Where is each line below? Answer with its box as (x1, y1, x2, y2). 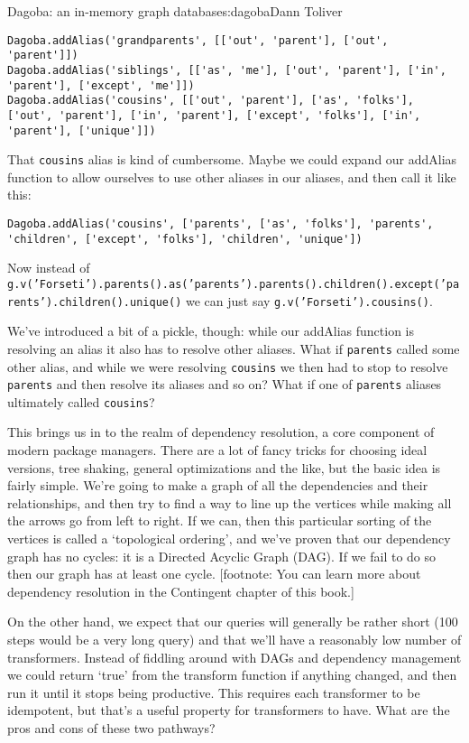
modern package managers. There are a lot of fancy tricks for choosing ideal (7, 441, 428, 460)
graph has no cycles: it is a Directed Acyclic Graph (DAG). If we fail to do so (7, 546, 437, 565)
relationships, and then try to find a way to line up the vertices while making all (7, 493, 452, 512)
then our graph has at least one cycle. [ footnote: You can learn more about (7, 564, 421, 583)
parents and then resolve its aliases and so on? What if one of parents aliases (7, 375, 442, 394)
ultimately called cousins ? (7, 392, 155, 411)
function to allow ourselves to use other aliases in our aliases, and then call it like (7, 167, 456, 186)
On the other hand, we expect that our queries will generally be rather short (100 (7, 612, 458, 631)
